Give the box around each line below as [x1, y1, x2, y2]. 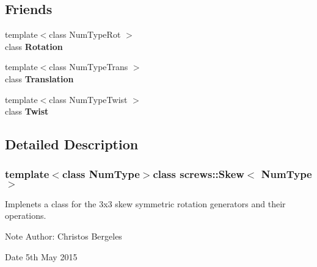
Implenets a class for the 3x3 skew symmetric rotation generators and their [5, 197, 286, 210]
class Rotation [5, 40, 63, 52]
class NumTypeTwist [49, 93, 128, 105]
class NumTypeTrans [49, 60, 128, 73]
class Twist [5, 105, 49, 118]
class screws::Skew [153, 166, 244, 182]
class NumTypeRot [49, 28, 121, 41]
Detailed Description [5, 135, 139, 154]
